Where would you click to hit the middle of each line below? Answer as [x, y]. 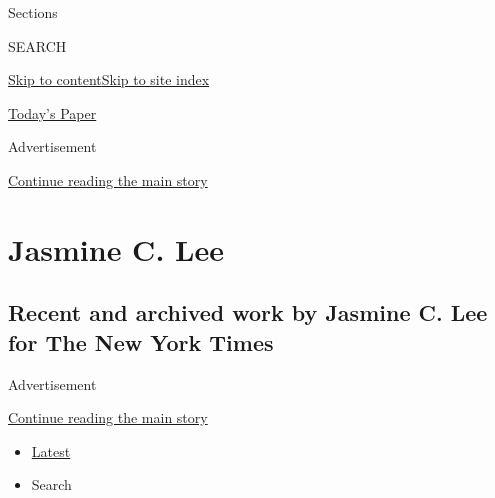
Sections [33, 12]
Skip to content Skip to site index [109, 79]
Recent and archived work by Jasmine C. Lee [248, 312]
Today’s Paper [52, 112]
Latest [51, 450]
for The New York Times [141, 341]
